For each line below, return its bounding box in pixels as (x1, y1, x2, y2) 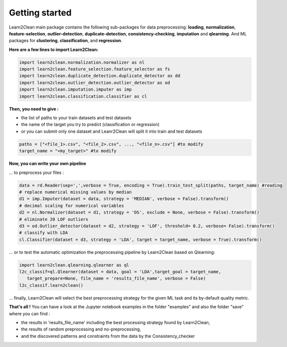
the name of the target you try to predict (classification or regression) (21, 122, 159, 127)
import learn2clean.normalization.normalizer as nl (19, 60, 145, 65)
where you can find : (9, 311, 50, 316)
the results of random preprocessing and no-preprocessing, (21, 326, 141, 332)
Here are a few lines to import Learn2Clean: (9, 47, 99, 52)
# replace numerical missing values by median (19, 189, 132, 195)
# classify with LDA (19, 230, 68, 236)
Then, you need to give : (9, 106, 59, 111)
